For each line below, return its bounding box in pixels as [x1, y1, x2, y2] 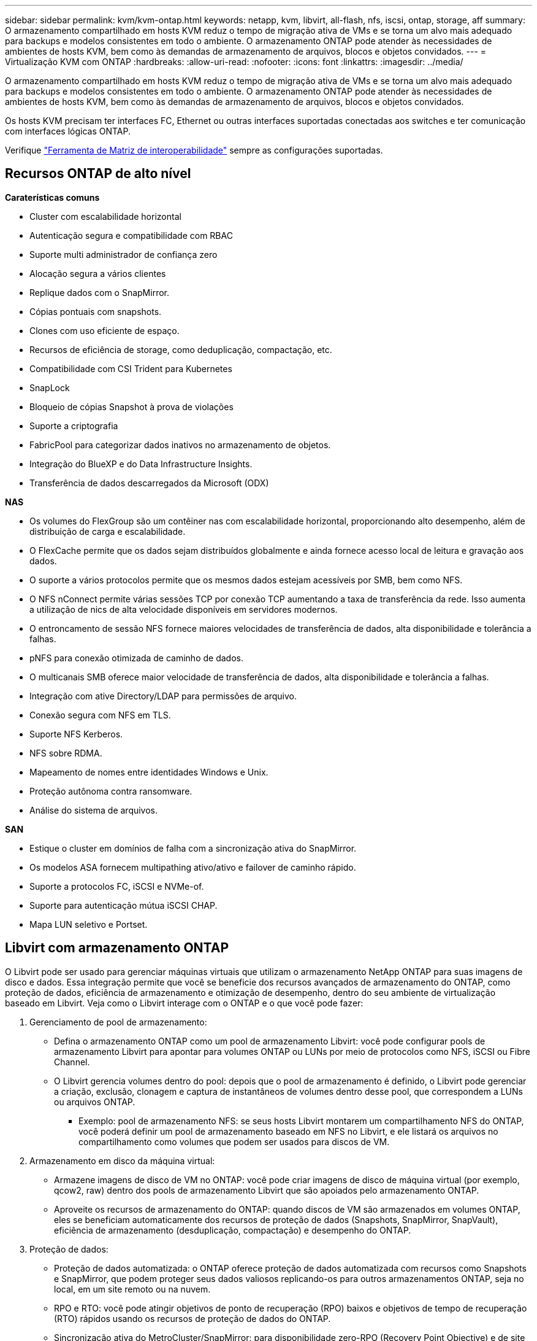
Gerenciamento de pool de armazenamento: [29, 1016, 207, 1027]
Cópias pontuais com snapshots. [29, 306, 162, 317]
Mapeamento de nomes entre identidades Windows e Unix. [29, 766, 268, 777]
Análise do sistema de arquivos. [29, 804, 158, 815]
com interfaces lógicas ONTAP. [5, 126, 131, 136]
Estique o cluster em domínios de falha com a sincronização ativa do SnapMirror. [29, 842, 357, 853]
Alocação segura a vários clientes [29, 268, 166, 279]
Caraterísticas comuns [5, 192, 100, 203]
